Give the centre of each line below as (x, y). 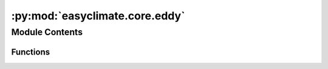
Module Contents (47, 32)
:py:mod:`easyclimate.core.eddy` (98, 16)
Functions (31, 52)
